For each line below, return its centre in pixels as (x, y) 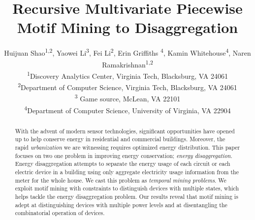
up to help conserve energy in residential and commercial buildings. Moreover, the (120, 139)
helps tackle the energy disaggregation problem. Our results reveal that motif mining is (127, 196)
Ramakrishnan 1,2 (127, 63)
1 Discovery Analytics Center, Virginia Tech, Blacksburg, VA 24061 (127, 75)
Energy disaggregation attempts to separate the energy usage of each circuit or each (123, 164)
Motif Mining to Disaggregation (127, 27)
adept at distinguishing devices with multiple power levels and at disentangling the (121, 204)
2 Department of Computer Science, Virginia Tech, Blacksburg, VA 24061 (127, 86)
